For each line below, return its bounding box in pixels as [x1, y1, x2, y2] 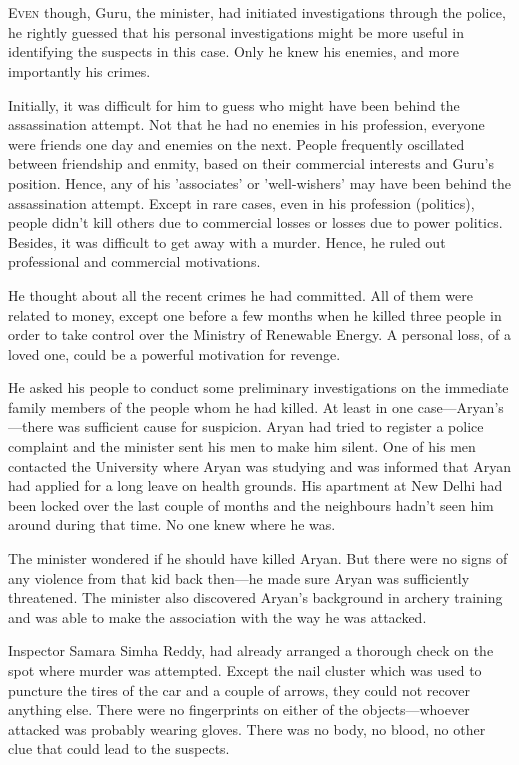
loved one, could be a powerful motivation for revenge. [8, 343, 341, 364]
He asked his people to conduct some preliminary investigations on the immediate [8, 377, 509, 398]
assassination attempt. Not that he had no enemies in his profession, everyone [8, 114, 485, 135]
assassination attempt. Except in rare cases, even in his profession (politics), [8, 192, 475, 213]
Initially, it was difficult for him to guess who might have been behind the [8, 94, 460, 115]
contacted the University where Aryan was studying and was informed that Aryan [8, 455, 511, 476]
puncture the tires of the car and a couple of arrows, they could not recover [8, 679, 471, 700]
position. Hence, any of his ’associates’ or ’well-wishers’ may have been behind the [8, 172, 512, 193]
